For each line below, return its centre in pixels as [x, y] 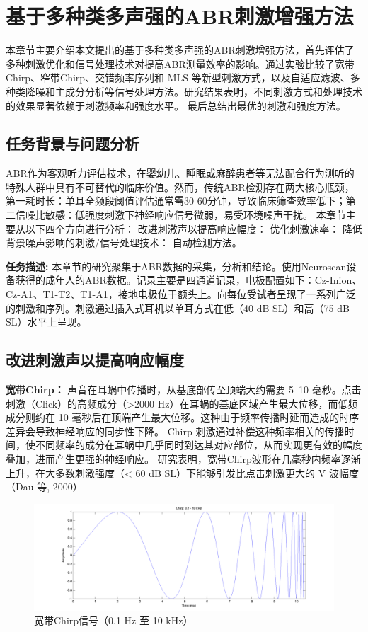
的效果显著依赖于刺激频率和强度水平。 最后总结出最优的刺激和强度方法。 [176, 105]
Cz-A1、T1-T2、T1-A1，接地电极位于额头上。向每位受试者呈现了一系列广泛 [181, 294]
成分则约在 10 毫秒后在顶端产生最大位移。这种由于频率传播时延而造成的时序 [183, 417]
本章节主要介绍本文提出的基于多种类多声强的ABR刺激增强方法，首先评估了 [180, 50]
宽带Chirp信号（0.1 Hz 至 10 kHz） [114, 620]
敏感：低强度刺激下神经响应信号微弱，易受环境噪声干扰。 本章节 [195, 215]
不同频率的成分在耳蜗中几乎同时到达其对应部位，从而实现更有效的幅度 [199, 445]
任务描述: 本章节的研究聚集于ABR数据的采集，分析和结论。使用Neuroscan [176, 266]
